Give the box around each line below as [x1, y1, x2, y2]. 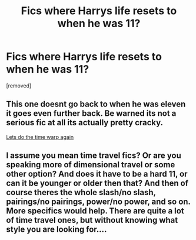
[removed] [6, 82, 32, 89]
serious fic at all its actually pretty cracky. [6, 118, 164, 128]
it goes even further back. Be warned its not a [6, 108, 177, 119]
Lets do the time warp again [6, 133, 74, 140]
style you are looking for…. [6, 225, 107, 235]
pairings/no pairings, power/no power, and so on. [6, 197, 191, 207]
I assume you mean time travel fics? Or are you [6, 151, 181, 161]
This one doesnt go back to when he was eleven [6, 99, 186, 109]
